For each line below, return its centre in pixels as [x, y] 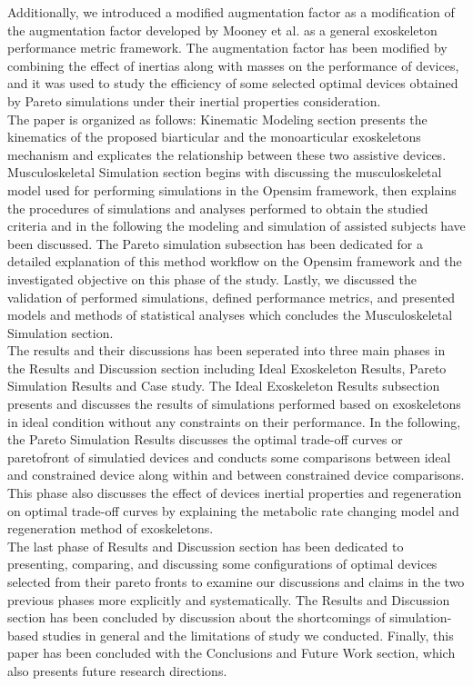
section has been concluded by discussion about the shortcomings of [196, 617]
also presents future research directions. [117, 670]
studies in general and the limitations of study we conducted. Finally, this [248, 635]
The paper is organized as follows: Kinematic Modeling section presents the [217, 119]
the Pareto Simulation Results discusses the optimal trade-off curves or [205, 439]
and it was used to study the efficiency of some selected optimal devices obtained [233, 83]
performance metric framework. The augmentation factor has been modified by [227, 48]
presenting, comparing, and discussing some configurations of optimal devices [222, 564]
